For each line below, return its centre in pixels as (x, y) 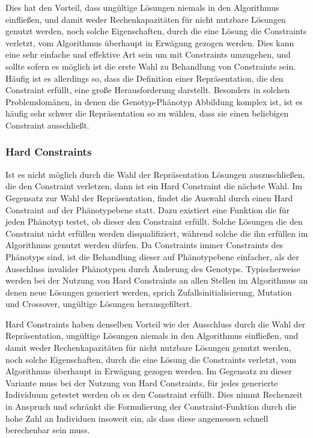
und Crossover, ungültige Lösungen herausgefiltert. (99, 304)
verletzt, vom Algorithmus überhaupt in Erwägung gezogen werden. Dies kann (150, 42)
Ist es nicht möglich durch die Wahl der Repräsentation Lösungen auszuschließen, (155, 174)
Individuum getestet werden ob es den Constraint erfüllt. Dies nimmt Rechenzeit (154, 394)
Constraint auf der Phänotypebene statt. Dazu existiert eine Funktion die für (148, 209)
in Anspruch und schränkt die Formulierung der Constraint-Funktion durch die (151, 406)
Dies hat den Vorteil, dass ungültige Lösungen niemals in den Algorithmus (142, 7)
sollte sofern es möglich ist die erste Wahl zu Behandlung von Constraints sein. (151, 66)
